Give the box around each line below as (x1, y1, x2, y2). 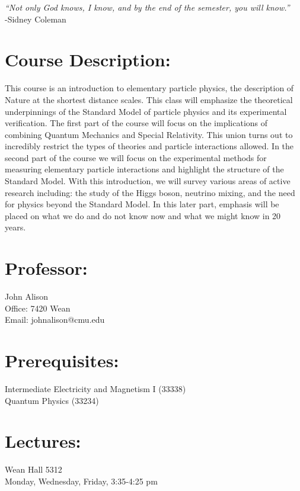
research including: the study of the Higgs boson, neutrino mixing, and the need (5, 186, 295, 198)
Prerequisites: (5, 348, 119, 373)
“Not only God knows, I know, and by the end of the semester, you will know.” (5, 1, 290, 13)
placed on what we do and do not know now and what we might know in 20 (5, 209, 281, 222)
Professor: (5, 256, 88, 280)
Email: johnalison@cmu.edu (5, 313, 105, 326)
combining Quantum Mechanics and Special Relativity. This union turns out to (5, 128, 293, 140)
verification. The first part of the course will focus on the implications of (5, 117, 268, 129)
